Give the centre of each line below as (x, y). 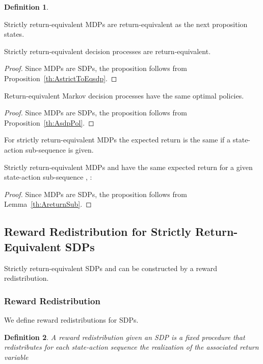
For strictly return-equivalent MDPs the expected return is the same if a (117, 140)
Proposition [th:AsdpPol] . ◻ (49, 122)
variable (16, 357)
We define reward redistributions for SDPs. (71, 319)
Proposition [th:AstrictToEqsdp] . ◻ (61, 78)
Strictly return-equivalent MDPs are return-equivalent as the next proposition (126, 24)
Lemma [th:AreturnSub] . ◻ (48, 204)
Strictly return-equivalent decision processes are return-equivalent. (108, 51)
